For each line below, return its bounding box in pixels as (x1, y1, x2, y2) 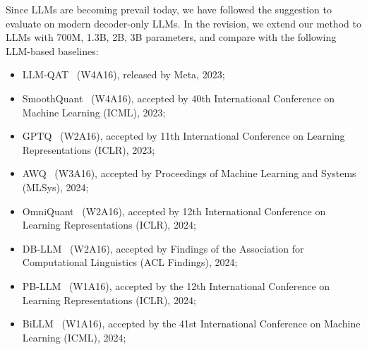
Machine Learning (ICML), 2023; (22, 104, 166, 119)
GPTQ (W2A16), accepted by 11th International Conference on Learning (22, 128, 345, 143)
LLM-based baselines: (6, 43, 99, 58)
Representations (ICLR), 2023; (22, 142, 155, 157)
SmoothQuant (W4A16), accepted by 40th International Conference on (22, 90, 335, 105)
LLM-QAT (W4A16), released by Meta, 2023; (22, 67, 225, 82)
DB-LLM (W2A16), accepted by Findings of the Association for (22, 241, 304, 255)
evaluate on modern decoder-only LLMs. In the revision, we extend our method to (6, 16, 361, 30)
